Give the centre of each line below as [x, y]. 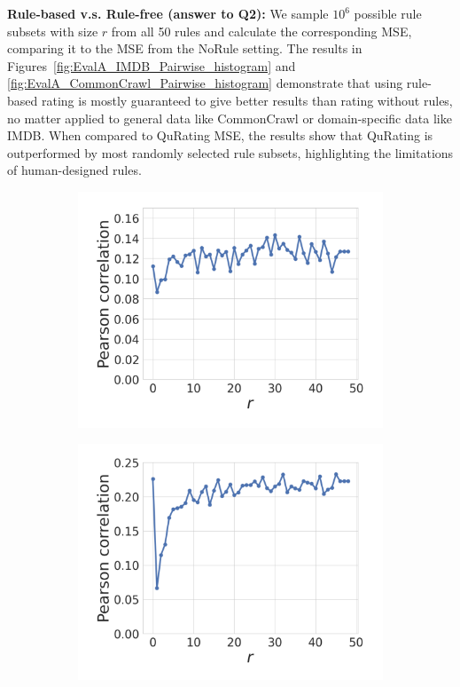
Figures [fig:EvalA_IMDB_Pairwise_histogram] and [152, 65]
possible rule [388, 13]
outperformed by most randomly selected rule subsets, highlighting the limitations [230, 152]
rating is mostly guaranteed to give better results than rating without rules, [247, 100]
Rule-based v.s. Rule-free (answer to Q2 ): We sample [168, 13]
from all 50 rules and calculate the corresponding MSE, [261, 31]
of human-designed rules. [74, 170]
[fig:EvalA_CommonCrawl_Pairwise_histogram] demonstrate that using [205, 83]
